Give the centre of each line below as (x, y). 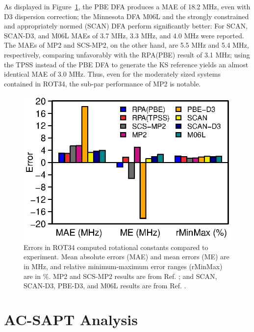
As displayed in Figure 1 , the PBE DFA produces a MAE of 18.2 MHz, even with (127, 6)
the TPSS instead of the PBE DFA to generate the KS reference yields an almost (126, 64)
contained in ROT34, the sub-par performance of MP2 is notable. (102, 83)
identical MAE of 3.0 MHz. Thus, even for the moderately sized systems (113, 74)
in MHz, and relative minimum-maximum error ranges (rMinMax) (123, 266)
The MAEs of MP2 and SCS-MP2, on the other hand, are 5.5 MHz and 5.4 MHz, (127, 45)
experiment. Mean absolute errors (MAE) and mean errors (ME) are (127, 257)
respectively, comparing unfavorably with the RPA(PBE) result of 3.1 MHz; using (127, 54)
